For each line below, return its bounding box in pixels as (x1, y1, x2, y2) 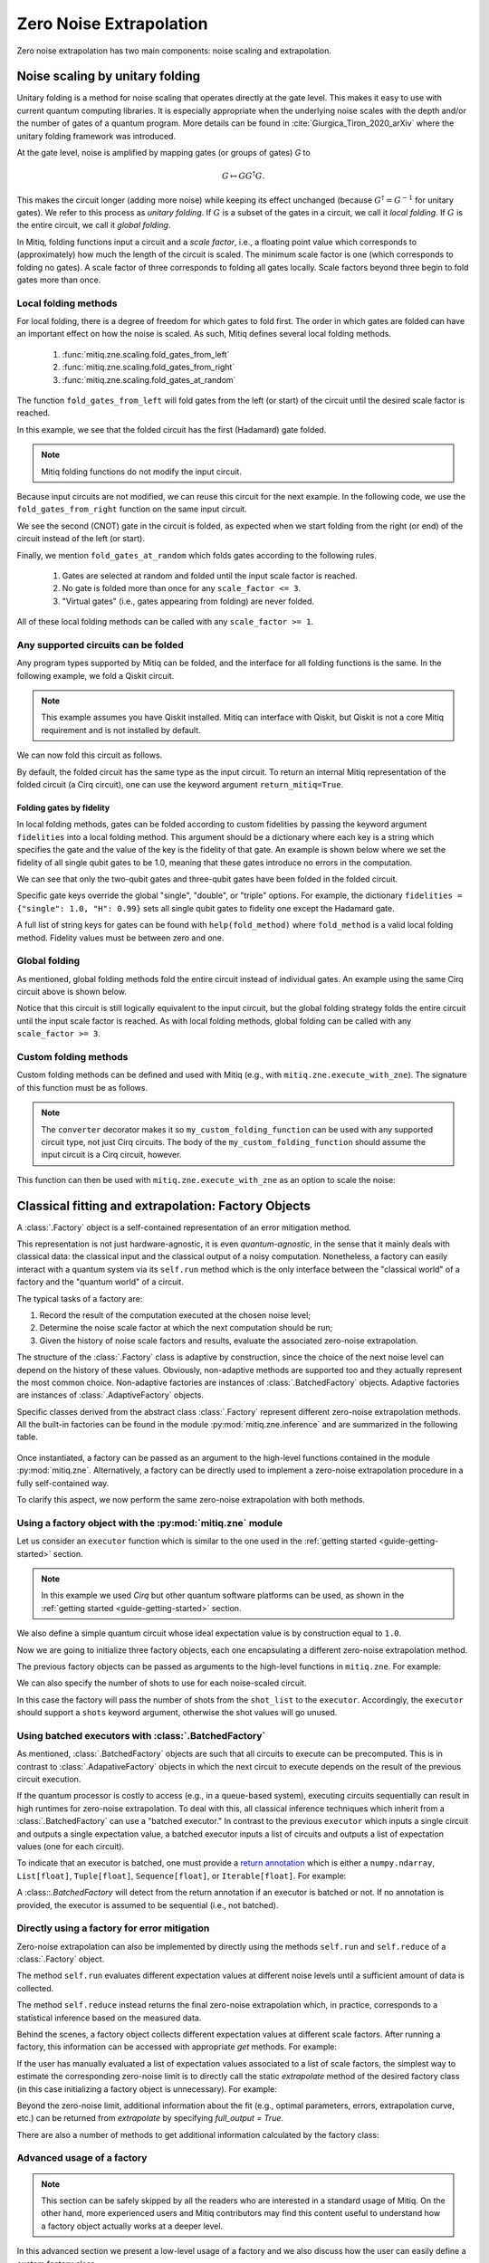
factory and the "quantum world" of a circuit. (16, 1276, 185, 1287)
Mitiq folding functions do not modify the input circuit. (41, 466, 242, 477)
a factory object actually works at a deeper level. (41, 2220, 224, 2231)
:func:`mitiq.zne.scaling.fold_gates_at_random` (62, 374, 236, 385)
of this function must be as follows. (16, 1082, 149, 1093)
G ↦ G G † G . (222, 169, 265, 181)
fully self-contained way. (16, 1477, 110, 1488)
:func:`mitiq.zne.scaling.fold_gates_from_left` (62, 349, 230, 359)
